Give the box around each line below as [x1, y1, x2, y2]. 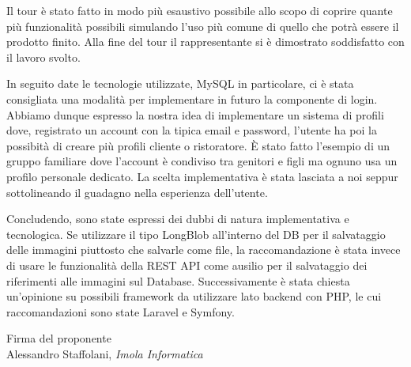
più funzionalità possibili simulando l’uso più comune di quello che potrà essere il [6, 17, 399, 34]
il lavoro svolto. [6, 48, 81, 65]
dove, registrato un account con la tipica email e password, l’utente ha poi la [6, 122, 377, 138]
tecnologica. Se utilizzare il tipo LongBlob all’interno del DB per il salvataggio [6, 225, 386, 242]
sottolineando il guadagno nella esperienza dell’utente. [6, 183, 268, 200]
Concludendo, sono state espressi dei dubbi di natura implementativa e [6, 210, 349, 227]
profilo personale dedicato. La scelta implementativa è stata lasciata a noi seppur [6, 168, 398, 184]
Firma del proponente [6, 330, 111, 346]
